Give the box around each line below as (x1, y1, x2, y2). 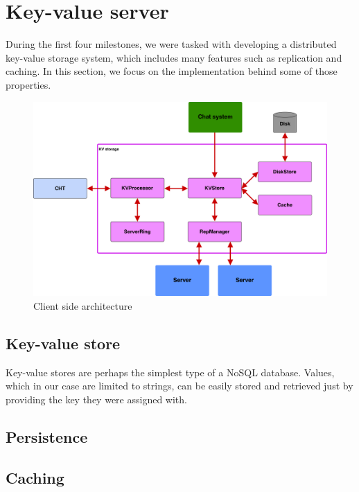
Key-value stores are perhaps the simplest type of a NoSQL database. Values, (6, 364, 335, 379)
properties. (6, 77, 51, 91)
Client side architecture (33, 298, 132, 313)
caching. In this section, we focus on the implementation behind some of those (6, 64, 338, 78)
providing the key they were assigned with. (6, 392, 187, 406)
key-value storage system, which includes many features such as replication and (6, 50, 342, 64)
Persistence (6, 425, 88, 447)
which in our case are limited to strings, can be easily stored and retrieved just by (6, 378, 353, 393)
